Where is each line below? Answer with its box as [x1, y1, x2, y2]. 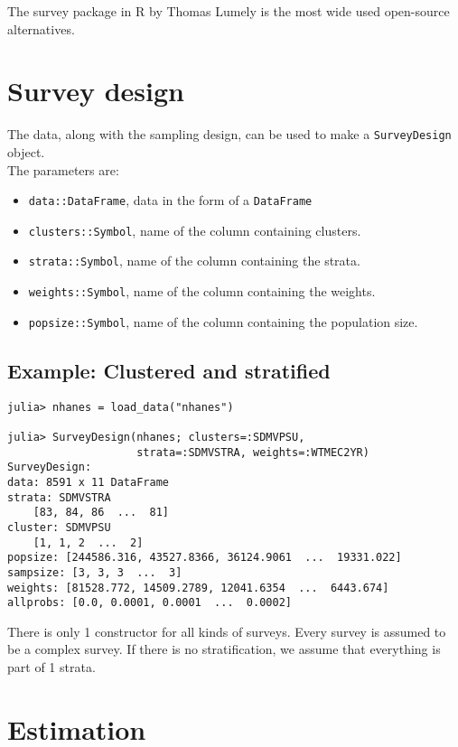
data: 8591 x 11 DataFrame [7, 475, 169, 489]
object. [7, 142, 45, 161]
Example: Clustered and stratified [7, 356, 331, 384]
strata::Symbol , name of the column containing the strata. [28, 251, 360, 270]
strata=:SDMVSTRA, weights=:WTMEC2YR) [136, 445, 369, 459]
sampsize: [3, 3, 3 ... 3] [7, 565, 182, 579]
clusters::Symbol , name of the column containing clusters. [28, 220, 361, 239]
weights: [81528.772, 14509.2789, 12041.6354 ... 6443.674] [7, 581, 389, 594]
